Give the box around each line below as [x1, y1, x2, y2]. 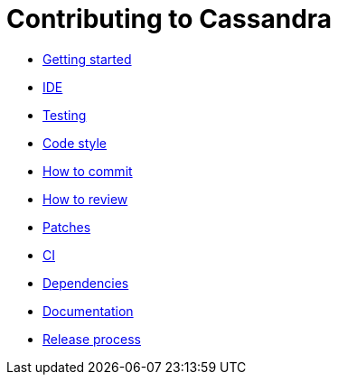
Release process [42, 331, 141, 347]
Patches [42, 219, 91, 235]
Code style [42, 135, 108, 151]
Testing [42, 107, 87, 123]
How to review [42, 191, 128, 207]
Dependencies [42, 275, 129, 291]
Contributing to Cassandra [6, 4, 333, 34]
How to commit [42, 163, 133, 179]
